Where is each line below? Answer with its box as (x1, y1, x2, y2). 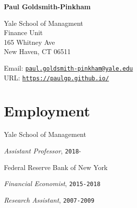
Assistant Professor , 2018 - (4, 146, 81, 155)
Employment (4, 101, 91, 121)
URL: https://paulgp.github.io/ (4, 72, 109, 82)
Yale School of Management (4, 129, 86, 139)
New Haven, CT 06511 (4, 46, 71, 57)
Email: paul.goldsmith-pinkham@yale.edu (4, 62, 133, 73)
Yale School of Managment (4, 18, 83, 28)
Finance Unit (4, 27, 43, 38)
